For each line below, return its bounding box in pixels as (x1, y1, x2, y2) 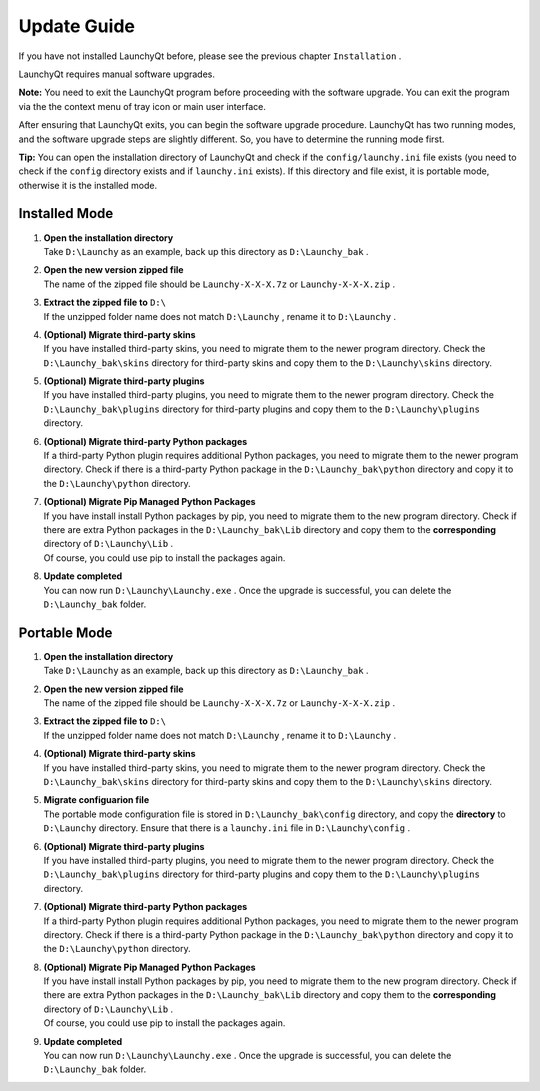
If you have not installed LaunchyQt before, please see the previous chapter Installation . (18, 50, 402, 62)
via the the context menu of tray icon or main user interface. (18, 100, 267, 112)
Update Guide (18, 15, 135, 37)
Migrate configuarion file (43, 794, 150, 806)
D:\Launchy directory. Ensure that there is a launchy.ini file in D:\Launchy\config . (43, 822, 410, 834)
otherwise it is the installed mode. (18, 179, 158, 191)
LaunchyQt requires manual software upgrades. (18, 68, 215, 80)
